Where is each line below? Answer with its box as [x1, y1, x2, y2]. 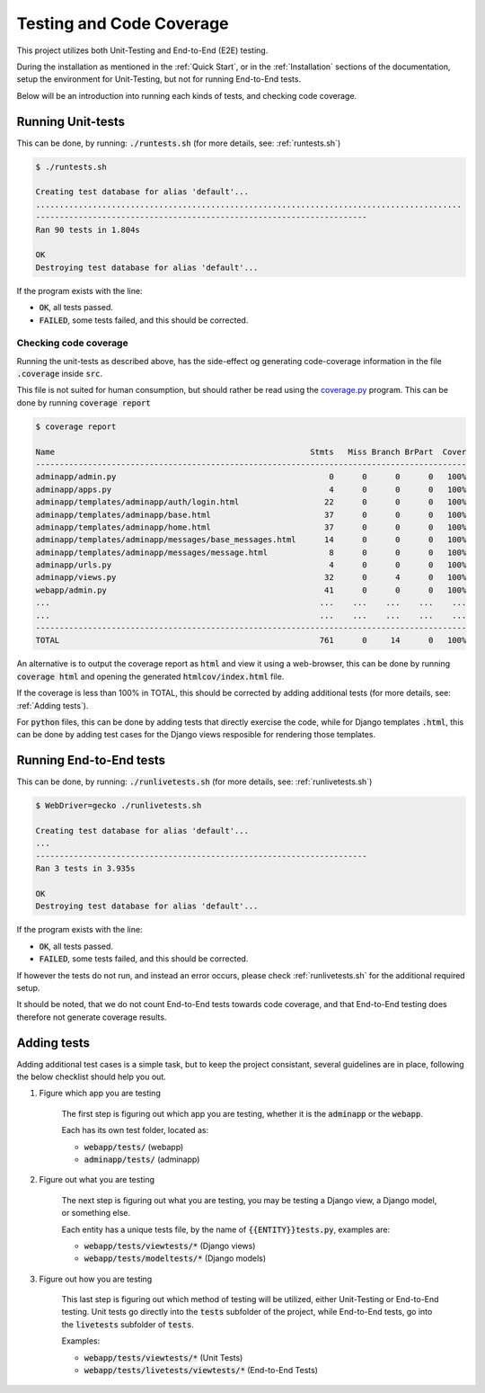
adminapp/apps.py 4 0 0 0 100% [35, 484, 467, 495]
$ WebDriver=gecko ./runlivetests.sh [35, 800, 202, 811]
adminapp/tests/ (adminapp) [84, 1154, 200, 1165]
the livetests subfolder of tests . [61, 1318, 195, 1330]
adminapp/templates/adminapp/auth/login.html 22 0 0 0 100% [35, 497, 467, 507]
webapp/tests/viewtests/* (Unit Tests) [84, 1352, 243, 1362]
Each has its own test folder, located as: [61, 1125, 209, 1136]
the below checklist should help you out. [16, 1071, 166, 1083]
